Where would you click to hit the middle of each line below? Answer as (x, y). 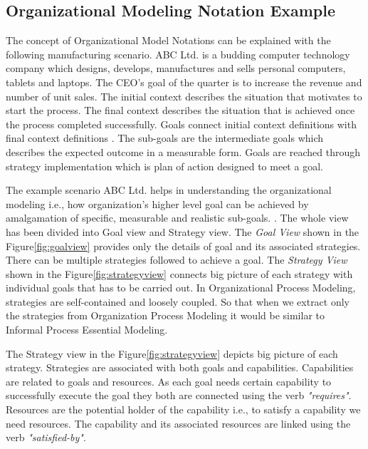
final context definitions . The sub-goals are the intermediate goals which (165, 138)
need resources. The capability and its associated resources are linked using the (178, 423)
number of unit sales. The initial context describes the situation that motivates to (184, 96)
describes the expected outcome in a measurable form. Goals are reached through (183, 151)
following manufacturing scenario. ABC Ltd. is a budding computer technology (178, 54)
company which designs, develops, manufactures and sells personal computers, (176, 68)
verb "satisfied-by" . (46, 437)
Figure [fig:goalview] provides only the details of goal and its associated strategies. (183, 246)
